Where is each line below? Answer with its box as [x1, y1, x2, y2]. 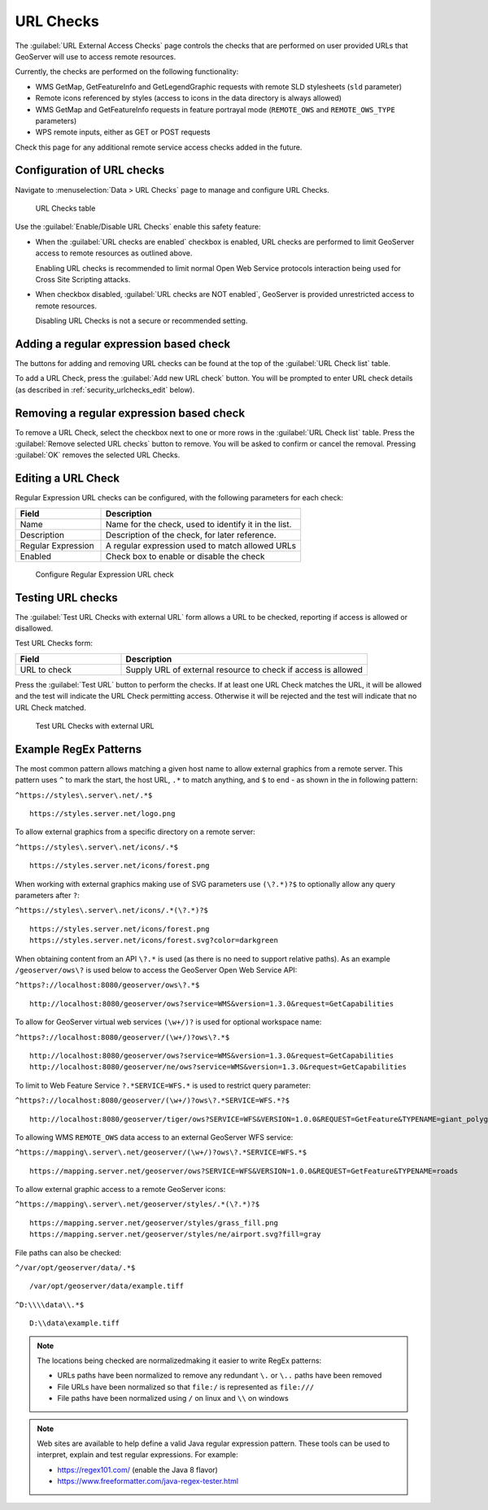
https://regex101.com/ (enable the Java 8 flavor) [57, 1464, 219, 1474]
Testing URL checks [15, 591, 118, 604]
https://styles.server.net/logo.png [29, 810, 176, 818]
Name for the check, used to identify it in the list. [106, 518, 292, 530]
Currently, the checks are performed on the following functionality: [15, 67, 239, 76]
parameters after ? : [15, 891, 81, 901]
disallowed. [15, 623, 54, 634]
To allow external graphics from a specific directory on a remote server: [15, 827, 255, 837]
